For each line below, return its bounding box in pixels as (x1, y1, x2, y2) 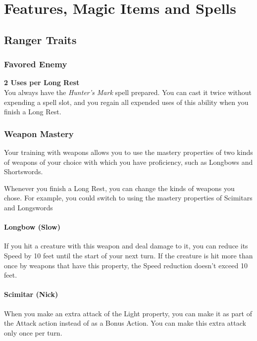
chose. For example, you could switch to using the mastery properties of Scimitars (4, 193, 253, 203)
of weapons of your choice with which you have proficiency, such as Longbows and (4, 156, 253, 167)
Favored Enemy (4, 58, 67, 70)
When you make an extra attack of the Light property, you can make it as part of (4, 308, 252, 318)
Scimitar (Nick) (4, 289, 58, 299)
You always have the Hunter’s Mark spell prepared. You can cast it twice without (4, 87, 252, 97)
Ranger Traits (4, 32, 77, 47)
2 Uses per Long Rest (4, 77, 80, 88)
